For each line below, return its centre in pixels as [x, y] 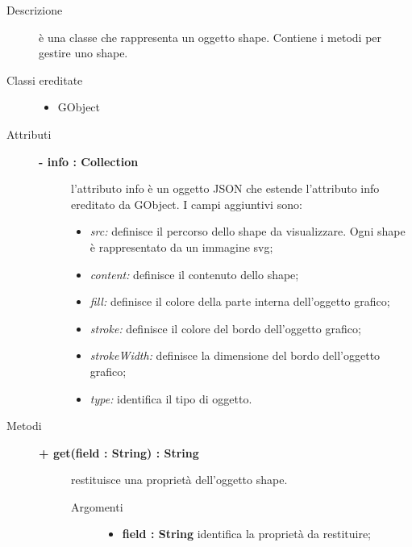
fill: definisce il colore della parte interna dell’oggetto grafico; [240, 301]
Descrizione [35, 10]
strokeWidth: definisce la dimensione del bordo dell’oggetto [235, 355]
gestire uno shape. [83, 53]
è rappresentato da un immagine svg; [181, 246]
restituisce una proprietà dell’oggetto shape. [179, 480]
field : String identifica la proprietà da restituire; [247, 534]
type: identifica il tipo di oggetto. [171, 398]
